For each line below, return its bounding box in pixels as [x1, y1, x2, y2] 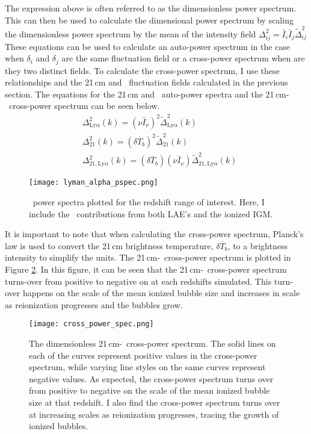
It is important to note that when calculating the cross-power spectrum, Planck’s [5, 228, 304, 240]
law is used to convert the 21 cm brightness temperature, [5, 239, 214, 252]
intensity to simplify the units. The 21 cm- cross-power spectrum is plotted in [5, 251, 291, 264]
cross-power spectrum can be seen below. [8, 99, 160, 112]
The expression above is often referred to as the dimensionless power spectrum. [5, 2, 297, 14]
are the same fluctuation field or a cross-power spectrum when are [61, 52, 305, 64]
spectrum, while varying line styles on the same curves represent [29, 361, 266, 373]
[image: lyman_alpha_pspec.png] [29, 178, 158, 187]
